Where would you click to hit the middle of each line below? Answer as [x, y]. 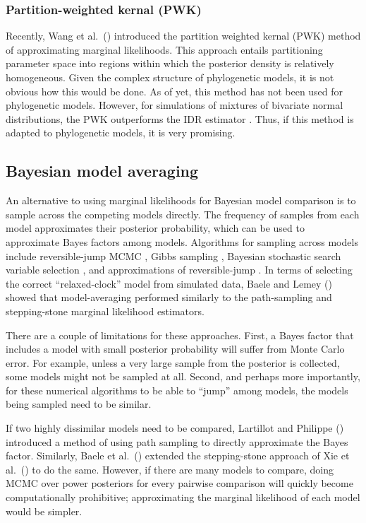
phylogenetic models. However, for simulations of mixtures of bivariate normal [175, 105]
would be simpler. [44, 511]
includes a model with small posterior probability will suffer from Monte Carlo [175, 349]
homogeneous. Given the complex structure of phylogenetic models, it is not [170, 77]
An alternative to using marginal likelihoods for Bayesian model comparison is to [181, 200]
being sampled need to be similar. [79, 404]
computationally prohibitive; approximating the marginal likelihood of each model [183, 497]
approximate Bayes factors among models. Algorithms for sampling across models [182, 241]
